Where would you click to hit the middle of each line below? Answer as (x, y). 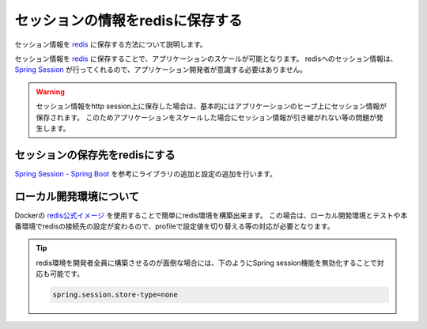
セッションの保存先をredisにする (95, 155)
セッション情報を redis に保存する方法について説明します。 (111, 44)
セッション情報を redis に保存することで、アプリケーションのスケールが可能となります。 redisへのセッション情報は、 (206, 59)
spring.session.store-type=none (115, 295)
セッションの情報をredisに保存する (128, 21)
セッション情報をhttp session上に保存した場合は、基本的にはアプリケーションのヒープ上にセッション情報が (212, 106)
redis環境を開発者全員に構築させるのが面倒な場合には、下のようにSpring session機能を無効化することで (206, 263)
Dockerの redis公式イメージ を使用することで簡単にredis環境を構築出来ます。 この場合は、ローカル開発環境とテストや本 (211, 215)
